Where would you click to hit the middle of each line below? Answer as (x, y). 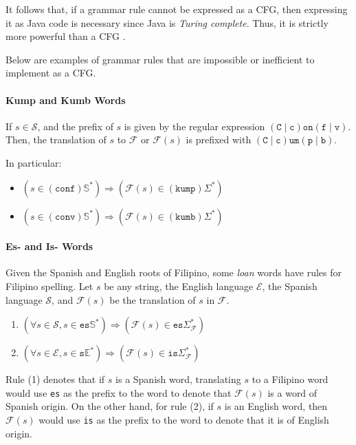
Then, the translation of (56, 139)
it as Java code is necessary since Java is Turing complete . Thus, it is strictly (167, 22)
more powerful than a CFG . (66, 36)
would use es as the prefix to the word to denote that (119, 392)
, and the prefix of (75, 126)
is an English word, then (276, 406)
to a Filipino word (290, 379)
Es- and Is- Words (49, 246)
